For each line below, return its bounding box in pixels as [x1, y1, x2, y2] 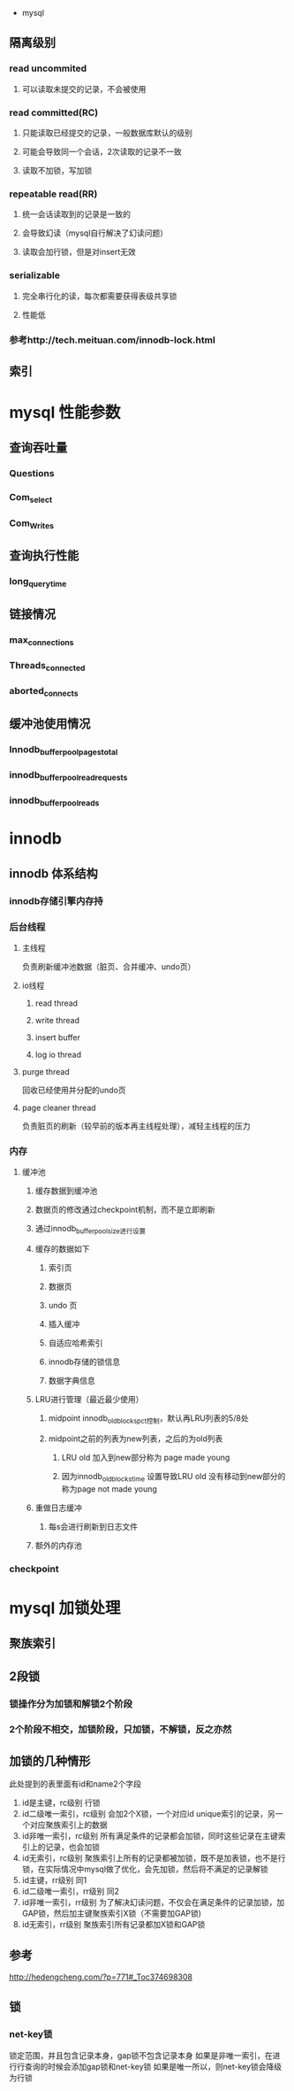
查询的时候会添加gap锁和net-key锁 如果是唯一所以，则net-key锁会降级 [24, 2061, 283, 2072]
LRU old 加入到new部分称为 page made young [61, 1452, 230, 1462]
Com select [9, 491, 53, 505]
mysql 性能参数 [9, 403, 121, 423]
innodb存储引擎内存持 [9, 894, 103, 907]
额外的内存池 [34, 1539, 82, 1550]
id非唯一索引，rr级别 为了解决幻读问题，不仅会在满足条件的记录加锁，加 [21, 1897, 285, 1908]
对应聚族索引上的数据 [29, 1819, 108, 1831]
